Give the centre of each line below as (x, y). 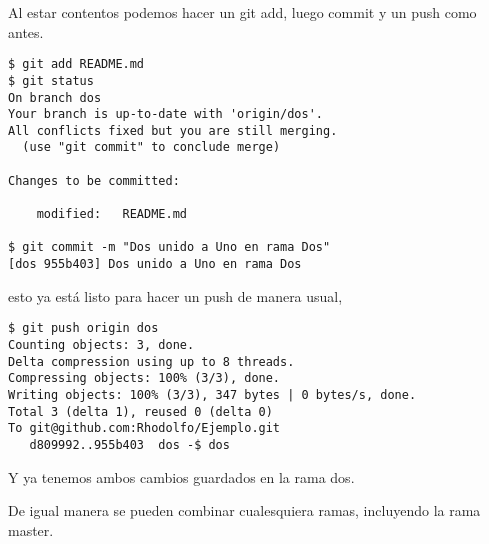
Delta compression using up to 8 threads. (151, 361)
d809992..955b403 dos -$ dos (129, 444)
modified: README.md (111, 214)
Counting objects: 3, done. (101, 344)
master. (31, 529)
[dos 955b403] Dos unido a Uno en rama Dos (155, 264)
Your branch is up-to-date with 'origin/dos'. (165, 114)
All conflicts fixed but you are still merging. (173, 130)
